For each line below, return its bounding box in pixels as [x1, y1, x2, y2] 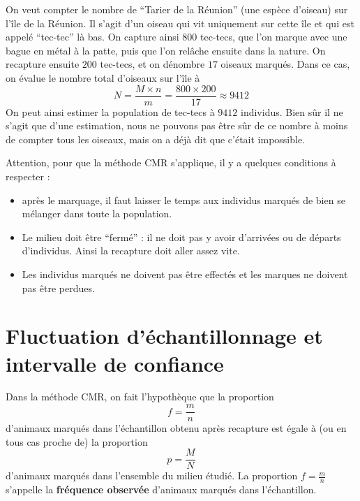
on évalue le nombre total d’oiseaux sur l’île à [6, 70, 200, 85]
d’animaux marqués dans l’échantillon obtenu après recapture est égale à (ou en [6, 421, 347, 435]
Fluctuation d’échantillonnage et [6, 321, 323, 350]
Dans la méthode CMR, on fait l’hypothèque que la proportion [6, 389, 274, 404]
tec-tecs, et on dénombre [100, 57, 205, 71]
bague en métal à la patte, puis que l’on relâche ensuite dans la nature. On [6, 43, 326, 57]
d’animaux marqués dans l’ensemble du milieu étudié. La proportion [6, 468, 298, 483]
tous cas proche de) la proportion [6, 434, 148, 449]
